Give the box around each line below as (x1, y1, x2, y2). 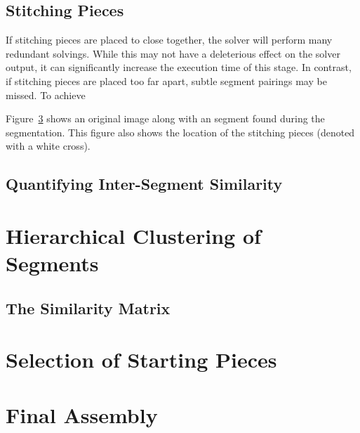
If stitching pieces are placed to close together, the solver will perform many (6, 32, 333, 47)
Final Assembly (6, 400, 158, 429)
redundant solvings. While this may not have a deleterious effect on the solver (6, 46, 340, 60)
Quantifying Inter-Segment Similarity (6, 173, 283, 195)
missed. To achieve (6, 87, 86, 102)
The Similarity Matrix (6, 297, 171, 318)
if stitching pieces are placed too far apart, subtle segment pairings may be (6, 73, 327, 88)
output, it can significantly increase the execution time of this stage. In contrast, (6, 60, 352, 75)
